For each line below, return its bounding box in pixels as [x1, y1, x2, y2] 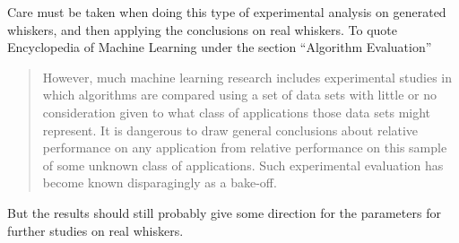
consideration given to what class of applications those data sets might [42, 102, 431, 121]
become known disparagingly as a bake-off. [42, 173, 277, 192]
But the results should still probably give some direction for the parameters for [7, 203, 441, 221]
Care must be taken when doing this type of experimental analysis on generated [7, 3, 446, 21]
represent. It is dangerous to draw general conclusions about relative [42, 120, 419, 139]
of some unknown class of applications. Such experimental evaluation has [42, 155, 444, 174]
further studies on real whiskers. [7, 221, 184, 239]
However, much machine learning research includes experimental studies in [42, 67, 453, 86]
